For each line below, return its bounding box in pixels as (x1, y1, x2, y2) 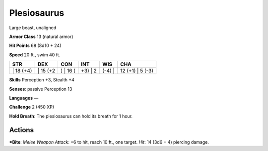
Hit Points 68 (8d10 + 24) (9, 42, 62, 49)
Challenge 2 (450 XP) (9, 104, 55, 110)
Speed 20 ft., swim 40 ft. (9, 52, 61, 58)
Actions (9, 126, 34, 134)
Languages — (9, 95, 39, 101)
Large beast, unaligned (9, 25, 57, 31)
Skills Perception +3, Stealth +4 (9, 77, 74, 83)
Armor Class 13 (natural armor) (9, 34, 73, 39)
